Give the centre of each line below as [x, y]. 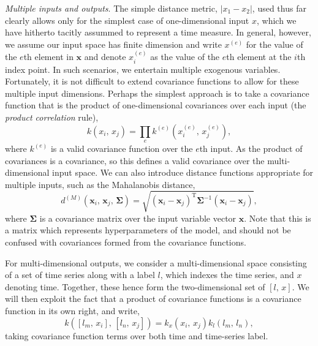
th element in [48, 57]
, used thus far [279, 8]
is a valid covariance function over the [122, 148]
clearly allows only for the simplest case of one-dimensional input [127, 20]
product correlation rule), [52, 117]
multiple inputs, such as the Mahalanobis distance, [100, 184]
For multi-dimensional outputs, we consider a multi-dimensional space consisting [156, 262]
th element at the [259, 57]
